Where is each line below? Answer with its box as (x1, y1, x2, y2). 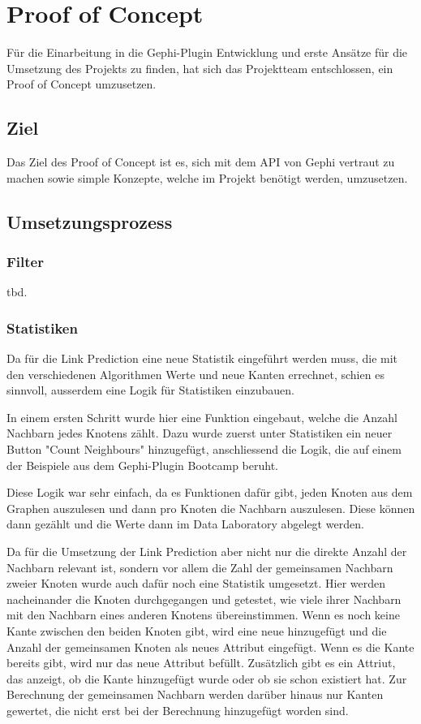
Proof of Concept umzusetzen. (6, 75, 157, 93)
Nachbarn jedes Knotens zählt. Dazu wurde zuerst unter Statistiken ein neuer (6, 424, 393, 442)
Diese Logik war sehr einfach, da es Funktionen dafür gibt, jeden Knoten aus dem (6, 484, 413, 501)
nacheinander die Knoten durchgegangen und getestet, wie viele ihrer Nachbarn (6, 590, 402, 607)
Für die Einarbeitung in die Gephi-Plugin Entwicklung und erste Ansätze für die (6, 44, 408, 61)
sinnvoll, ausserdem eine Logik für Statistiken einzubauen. (6, 381, 294, 399)
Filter (6, 252, 44, 271)
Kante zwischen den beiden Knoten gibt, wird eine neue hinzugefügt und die (6, 623, 387, 640)
